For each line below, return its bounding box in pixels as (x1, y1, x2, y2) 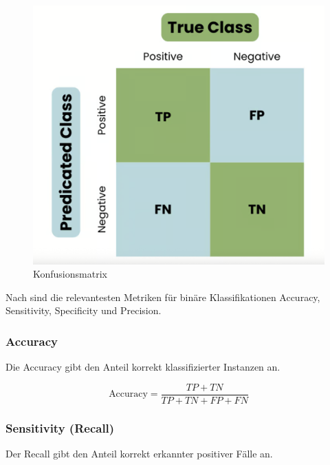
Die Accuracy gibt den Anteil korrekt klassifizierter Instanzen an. (5, 360, 280, 374)
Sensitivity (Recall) (5, 419, 115, 436)
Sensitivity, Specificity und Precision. (5, 303, 162, 318)
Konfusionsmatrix (33, 267, 107, 281)
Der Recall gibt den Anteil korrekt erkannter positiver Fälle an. (5, 446, 273, 461)
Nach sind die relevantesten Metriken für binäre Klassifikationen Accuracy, (5, 289, 320, 304)
